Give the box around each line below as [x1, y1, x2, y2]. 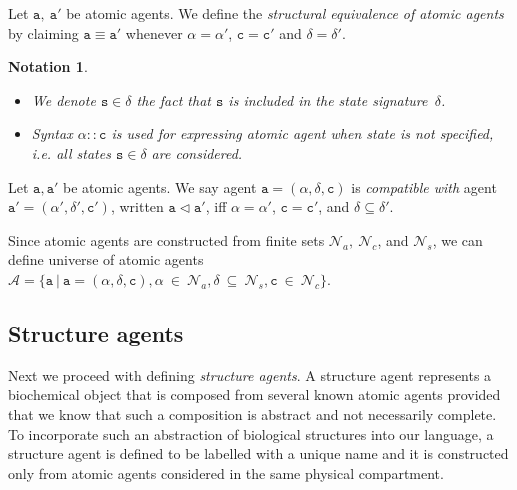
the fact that [136, 89, 211, 110]
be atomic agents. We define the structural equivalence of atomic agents [66, 3, 504, 23]
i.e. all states [31, 142, 111, 163]
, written [110, 196, 164, 217]
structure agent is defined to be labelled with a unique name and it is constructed [8, 443, 509, 464]
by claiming [8, 22, 79, 43]
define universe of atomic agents [8, 249, 204, 270]
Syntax [31, 123, 73, 144]
